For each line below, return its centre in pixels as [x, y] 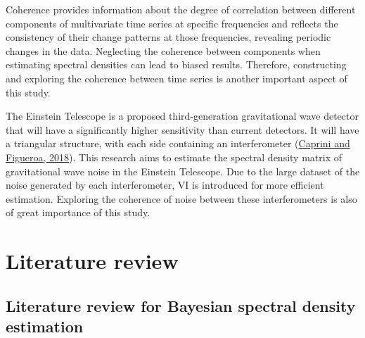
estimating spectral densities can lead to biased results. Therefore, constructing [176, 64]
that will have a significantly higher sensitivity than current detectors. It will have [182, 129]
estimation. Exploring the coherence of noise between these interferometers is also [181, 198]
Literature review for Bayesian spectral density [181, 305]
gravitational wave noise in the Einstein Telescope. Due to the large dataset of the [183, 171]
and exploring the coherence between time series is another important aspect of [177, 78]
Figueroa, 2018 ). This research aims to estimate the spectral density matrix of [174, 157]
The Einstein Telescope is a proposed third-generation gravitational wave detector [182, 116]
